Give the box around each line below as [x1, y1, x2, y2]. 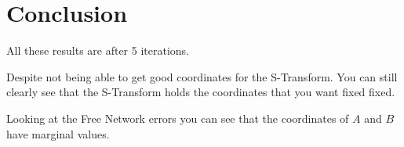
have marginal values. [6, 125, 110, 142]
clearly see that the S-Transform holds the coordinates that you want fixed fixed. [6, 84, 395, 100]
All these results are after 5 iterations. [6, 42, 190, 59]
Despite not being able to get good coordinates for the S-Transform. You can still [6, 68, 398, 84]
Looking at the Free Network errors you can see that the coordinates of [6, 109, 349, 126]
